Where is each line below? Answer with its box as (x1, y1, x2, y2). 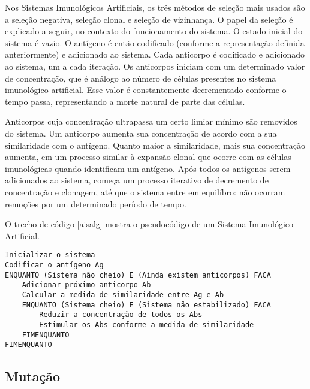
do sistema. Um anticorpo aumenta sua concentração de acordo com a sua (5, 126, 277, 139)
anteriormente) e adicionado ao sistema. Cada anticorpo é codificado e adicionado (5, 48, 305, 61)
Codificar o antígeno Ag (5, 260, 104, 269)
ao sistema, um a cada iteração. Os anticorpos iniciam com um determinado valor (5, 59, 305, 72)
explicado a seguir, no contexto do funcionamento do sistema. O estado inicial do (5, 25, 303, 37)
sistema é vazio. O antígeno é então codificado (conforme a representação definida (5, 36, 305, 49)
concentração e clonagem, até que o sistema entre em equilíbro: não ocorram (5, 185, 285, 198)
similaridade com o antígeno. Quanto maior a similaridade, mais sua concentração (5, 138, 305, 151)
